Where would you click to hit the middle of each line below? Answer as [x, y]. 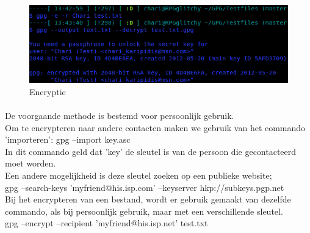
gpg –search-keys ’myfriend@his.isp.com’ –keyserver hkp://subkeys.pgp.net [145, 187]
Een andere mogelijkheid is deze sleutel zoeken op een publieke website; [139, 175]
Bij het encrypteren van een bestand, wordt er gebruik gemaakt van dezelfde [148, 199]
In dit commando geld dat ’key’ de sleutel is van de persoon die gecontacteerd [151, 151]
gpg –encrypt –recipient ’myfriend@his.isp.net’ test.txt [106, 223]
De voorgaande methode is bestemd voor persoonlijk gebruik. [120, 116]
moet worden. [31, 163]
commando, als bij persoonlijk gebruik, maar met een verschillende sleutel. [144, 211]
